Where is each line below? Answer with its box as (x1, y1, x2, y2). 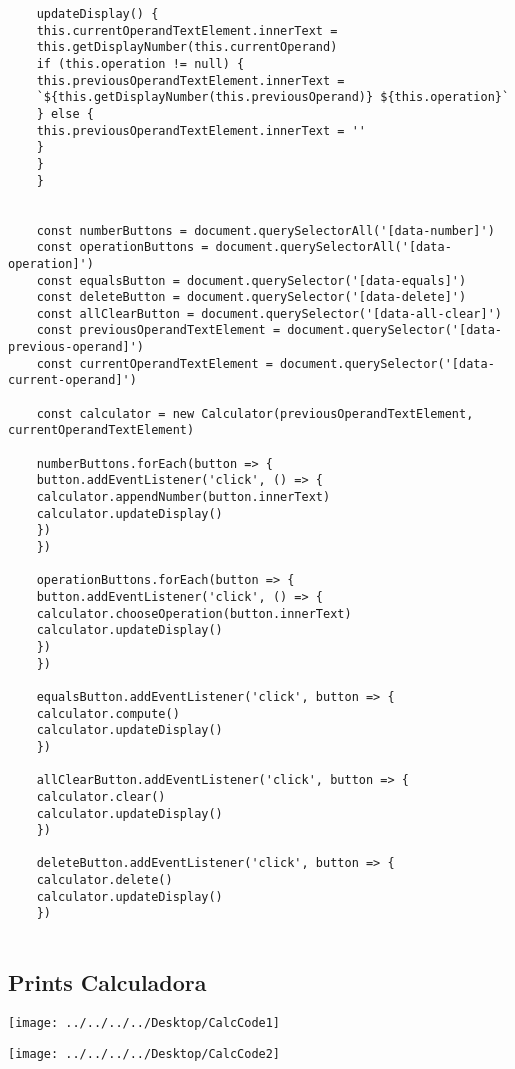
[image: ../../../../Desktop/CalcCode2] (8, 1046, 281, 1061)
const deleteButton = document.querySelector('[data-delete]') (36, 290, 467, 305)
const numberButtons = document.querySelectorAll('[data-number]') (36, 223, 495, 238)
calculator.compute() (36, 706, 180, 721)
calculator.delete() (36, 873, 173, 888)
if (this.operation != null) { (36, 56, 245, 71)
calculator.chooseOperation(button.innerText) (36, 606, 352, 621)
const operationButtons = (36, 240, 209, 255)
